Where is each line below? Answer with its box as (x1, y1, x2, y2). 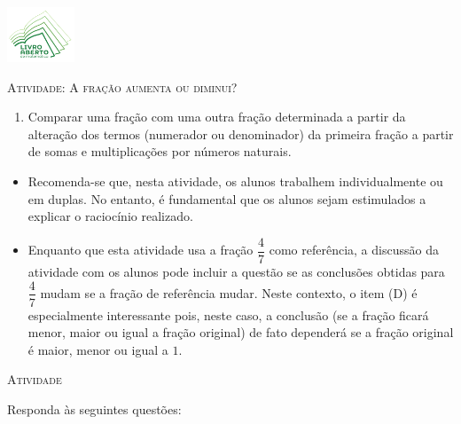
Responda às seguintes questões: (7, 399, 182, 418)
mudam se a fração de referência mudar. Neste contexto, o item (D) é (40, 283, 418, 302)
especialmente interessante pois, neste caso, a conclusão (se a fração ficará (27, 305, 429, 324)
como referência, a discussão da (269, 240, 439, 259)
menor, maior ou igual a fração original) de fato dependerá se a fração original (27, 323, 454, 342)
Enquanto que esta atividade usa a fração (27, 240, 254, 259)
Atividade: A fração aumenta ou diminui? (7, 77, 238, 96)
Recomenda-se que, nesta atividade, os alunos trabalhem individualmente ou (27, 172, 443, 191)
